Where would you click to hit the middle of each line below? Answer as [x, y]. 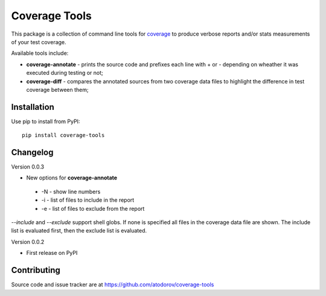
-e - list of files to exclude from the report [93, 208]
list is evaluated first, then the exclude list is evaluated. [79, 231]
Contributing [36, 270]
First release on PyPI [52, 253]
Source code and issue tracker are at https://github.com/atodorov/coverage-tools [113, 285]
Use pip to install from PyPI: [46, 121]
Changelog [32, 152]
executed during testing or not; [65, 73]
